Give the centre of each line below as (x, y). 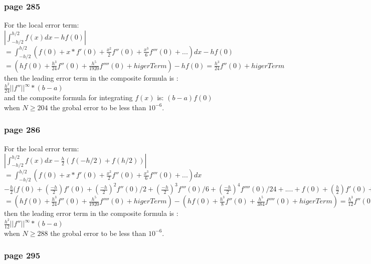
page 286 (22, 129)
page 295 (22, 255)
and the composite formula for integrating (68, 97)
